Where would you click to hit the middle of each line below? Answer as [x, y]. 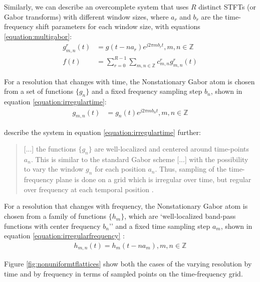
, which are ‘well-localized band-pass [180, 216]
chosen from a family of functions [55, 216]
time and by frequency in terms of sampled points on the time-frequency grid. [123, 273]
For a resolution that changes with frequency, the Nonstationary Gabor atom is [126, 206]
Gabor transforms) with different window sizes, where [86, 16]
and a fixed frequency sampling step [147, 91]
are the [212, 16]
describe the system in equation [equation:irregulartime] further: [102, 132]
